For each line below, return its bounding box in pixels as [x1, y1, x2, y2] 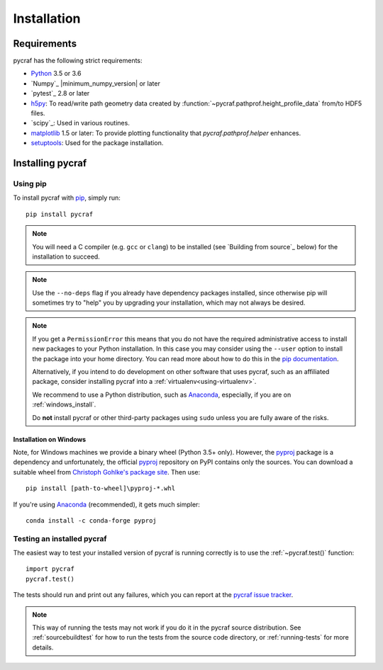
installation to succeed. [32, 252, 101, 261]
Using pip [13, 178, 48, 188]
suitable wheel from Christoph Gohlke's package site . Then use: [13, 467, 201, 476]
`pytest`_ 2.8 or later [30, 89, 90, 98]
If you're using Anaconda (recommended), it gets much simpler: [13, 500, 200, 509]
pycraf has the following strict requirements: [13, 57, 143, 65]
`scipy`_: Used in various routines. [30, 119, 131, 127]
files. [30, 109, 45, 118]
